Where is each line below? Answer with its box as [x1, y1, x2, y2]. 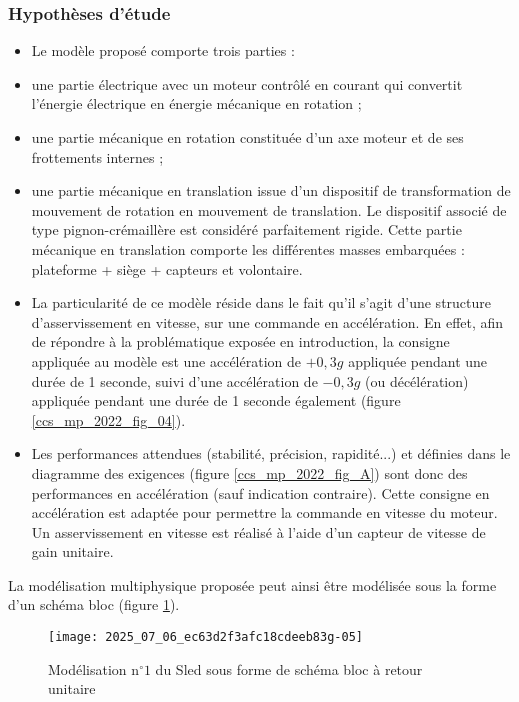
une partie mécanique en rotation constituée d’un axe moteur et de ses [31, 127, 464, 147]
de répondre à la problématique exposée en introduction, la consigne [31, 331, 450, 352]
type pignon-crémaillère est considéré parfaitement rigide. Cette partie [31, 219, 462, 240]
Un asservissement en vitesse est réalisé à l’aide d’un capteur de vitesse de [31, 521, 486, 542]
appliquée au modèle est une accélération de [31, 350, 302, 371]
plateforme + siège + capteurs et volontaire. [31, 258, 303, 279]
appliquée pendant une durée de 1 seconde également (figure [31, 390, 401, 411]
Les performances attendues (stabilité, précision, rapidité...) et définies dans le [31, 443, 511, 464]
